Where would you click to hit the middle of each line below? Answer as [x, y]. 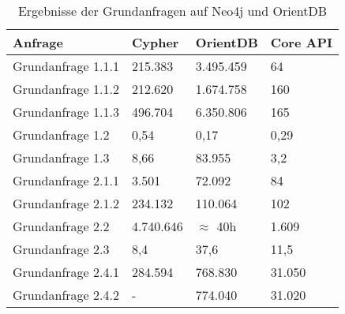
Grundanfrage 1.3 [61, 157]
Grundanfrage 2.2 [61, 226]
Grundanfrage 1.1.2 [66, 89]
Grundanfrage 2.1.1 [66, 180]
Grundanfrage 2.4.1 [66, 272]
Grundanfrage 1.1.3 [66, 112]
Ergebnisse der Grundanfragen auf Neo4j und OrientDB [172, 11]
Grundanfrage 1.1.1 [66, 66]
